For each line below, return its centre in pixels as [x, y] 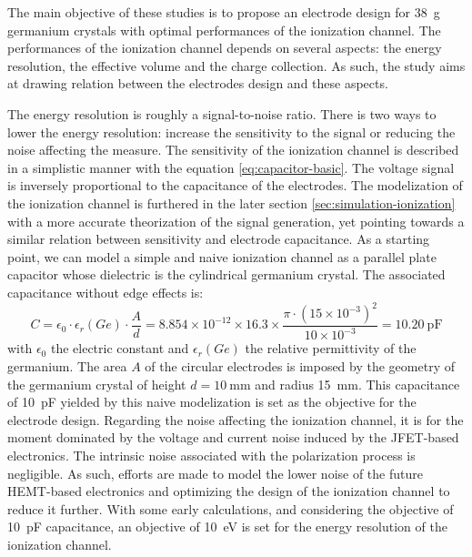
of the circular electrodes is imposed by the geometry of [300, 365]
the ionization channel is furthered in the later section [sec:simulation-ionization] [231, 203]
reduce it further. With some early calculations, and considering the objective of [231, 508]
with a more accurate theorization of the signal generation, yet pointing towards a [236, 221]
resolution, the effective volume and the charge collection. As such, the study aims [236, 65]
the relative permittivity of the [331, 348]
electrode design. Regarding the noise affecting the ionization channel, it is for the [236, 419]
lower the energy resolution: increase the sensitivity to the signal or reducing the [231, 132]
